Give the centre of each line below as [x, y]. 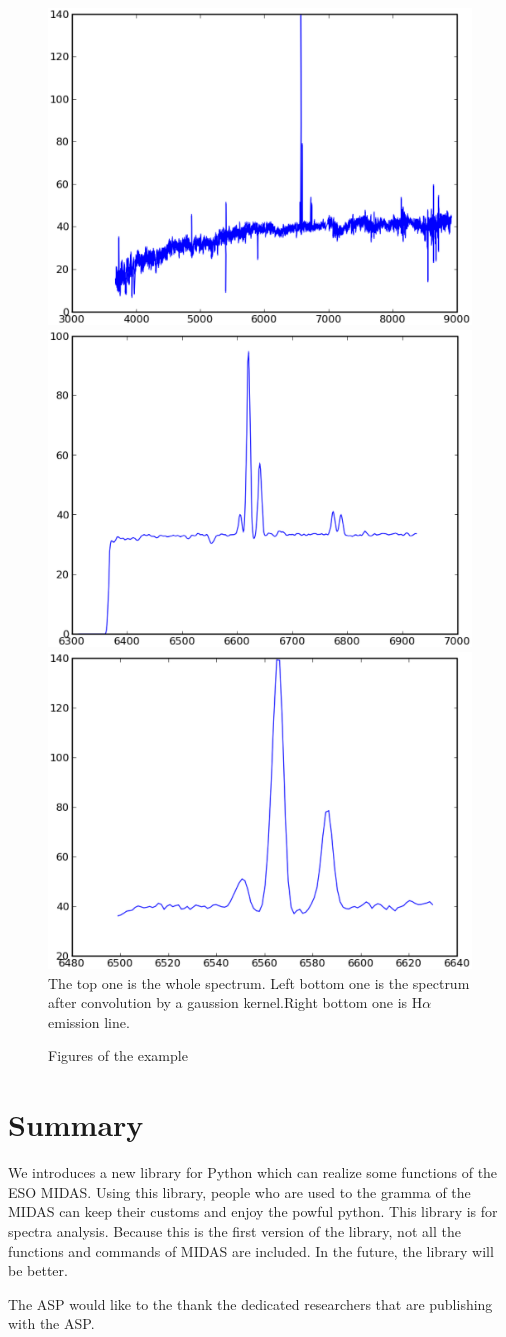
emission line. [89, 1021]
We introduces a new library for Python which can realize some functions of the [253, 1172]
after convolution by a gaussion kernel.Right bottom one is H [235, 1002]
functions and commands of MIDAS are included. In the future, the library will [251, 1250]
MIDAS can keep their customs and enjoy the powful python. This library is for [253, 1211]
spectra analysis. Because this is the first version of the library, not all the [234, 1230]
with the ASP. [51, 1323]
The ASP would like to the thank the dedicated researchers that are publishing [250, 1303]
